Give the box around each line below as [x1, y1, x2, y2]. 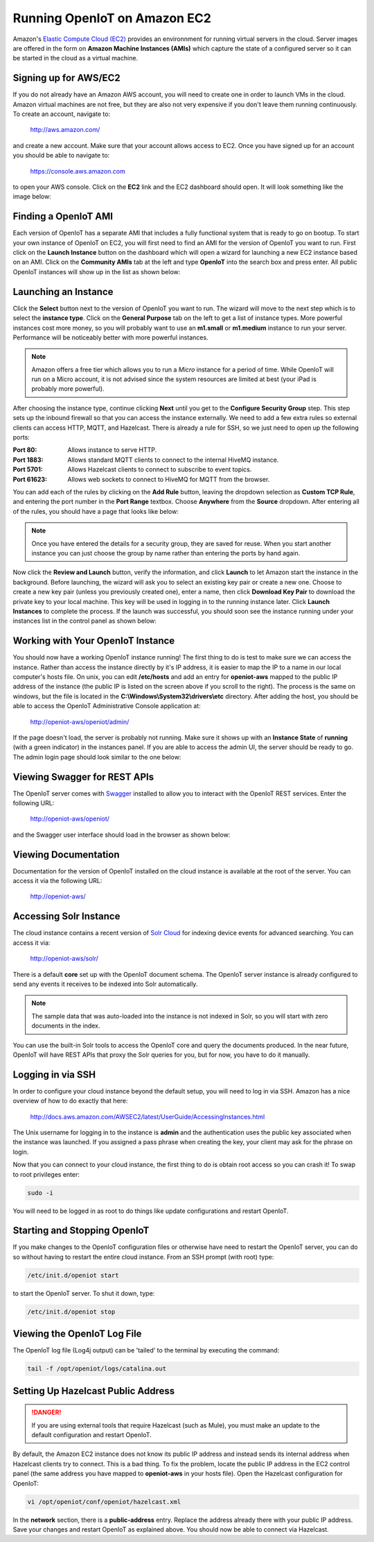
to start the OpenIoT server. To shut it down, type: [12, 1289, 155, 1298]
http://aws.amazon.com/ [30, 126, 100, 134]
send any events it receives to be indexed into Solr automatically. [12, 980, 198, 988]
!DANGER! [31, 1408, 62, 1416]
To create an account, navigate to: [12, 110, 111, 118]
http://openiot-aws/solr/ [30, 955, 98, 963]
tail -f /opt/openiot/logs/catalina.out [27, 1365, 166, 1373]
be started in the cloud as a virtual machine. [12, 54, 139, 62]
